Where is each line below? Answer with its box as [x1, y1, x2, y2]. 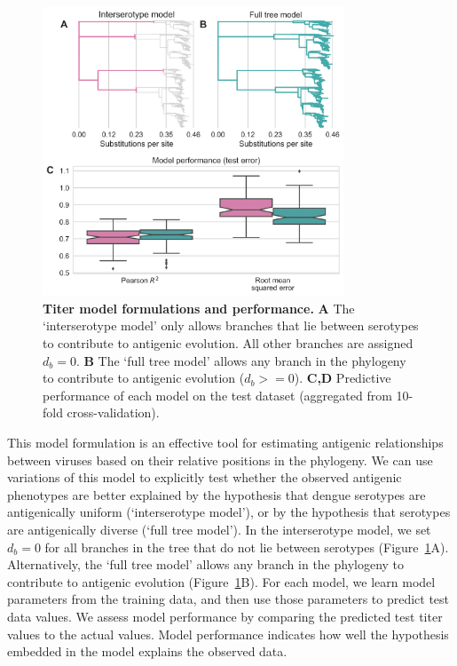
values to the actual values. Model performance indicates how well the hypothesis [7, 624, 449, 643]
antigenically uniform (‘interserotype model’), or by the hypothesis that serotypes [7, 503, 451, 521]
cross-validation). [67, 403, 160, 422]
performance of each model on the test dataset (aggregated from [43, 385, 392, 404]
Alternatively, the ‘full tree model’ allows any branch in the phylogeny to [7, 555, 405, 574]
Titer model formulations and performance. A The [43, 298, 355, 317]
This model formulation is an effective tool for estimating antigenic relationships [7, 433, 444, 452]
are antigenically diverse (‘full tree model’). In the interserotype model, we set [7, 519, 431, 538]
